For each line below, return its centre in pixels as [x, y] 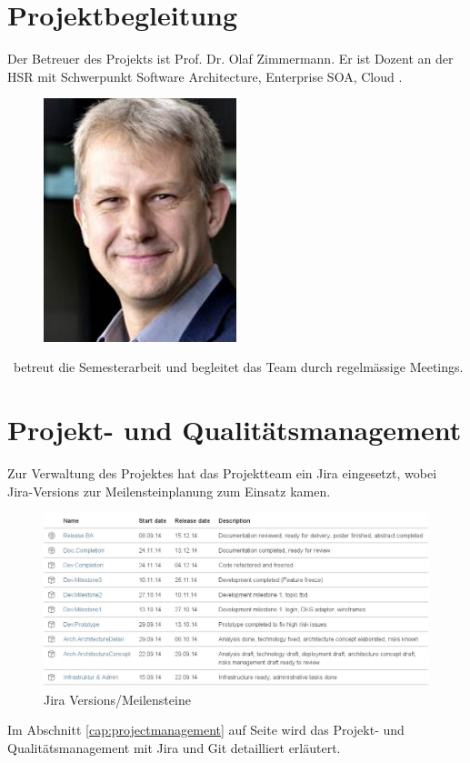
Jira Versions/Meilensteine [117, 699]
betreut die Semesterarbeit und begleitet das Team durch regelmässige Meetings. [238, 367]
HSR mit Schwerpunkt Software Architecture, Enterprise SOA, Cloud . [205, 76]
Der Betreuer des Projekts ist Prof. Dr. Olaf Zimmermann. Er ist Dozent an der [230, 59]
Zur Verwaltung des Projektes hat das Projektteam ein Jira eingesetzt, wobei [222, 473]
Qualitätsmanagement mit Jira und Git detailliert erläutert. [174, 748]
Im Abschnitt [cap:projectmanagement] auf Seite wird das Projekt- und [206, 730]
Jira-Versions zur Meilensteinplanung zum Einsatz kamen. [169, 491]
